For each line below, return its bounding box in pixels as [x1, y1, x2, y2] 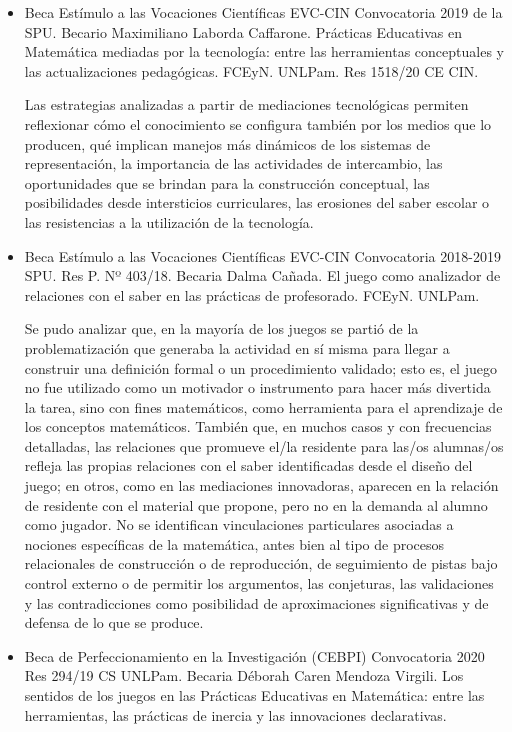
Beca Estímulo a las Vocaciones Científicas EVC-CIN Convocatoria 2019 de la [24, 2, 503, 22]
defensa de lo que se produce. [24, 612, 204, 633]
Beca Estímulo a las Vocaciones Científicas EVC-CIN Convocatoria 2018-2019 [24, 245, 501, 266]
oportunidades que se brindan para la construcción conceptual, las [24, 172, 430, 193]
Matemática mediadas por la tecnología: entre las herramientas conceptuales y [24, 41, 504, 62]
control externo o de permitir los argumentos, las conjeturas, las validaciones [24, 573, 494, 594]
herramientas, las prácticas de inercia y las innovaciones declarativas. [24, 704, 447, 725]
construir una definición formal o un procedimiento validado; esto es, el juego [24, 357, 497, 378]
